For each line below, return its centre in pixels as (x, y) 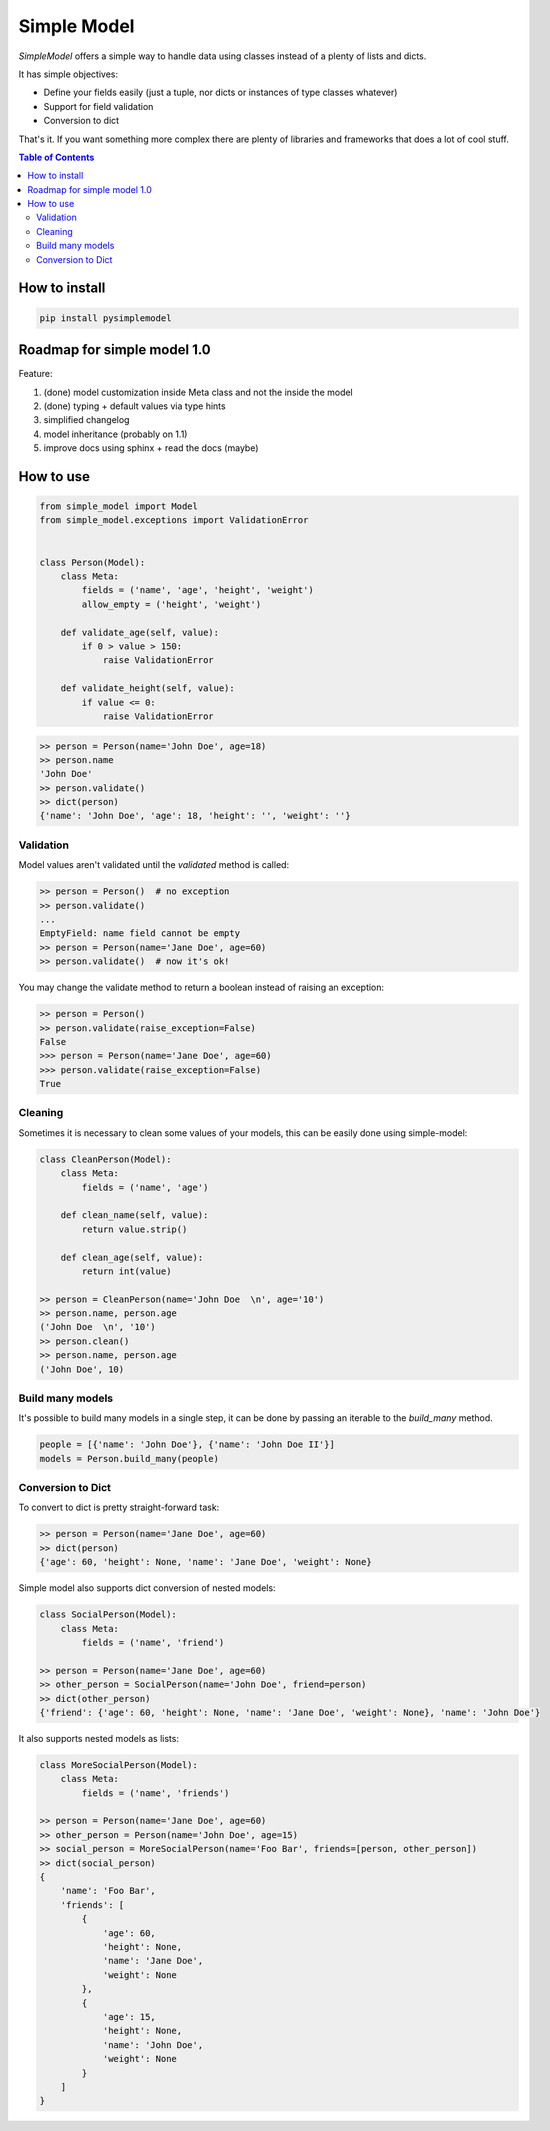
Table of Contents (56, 157)
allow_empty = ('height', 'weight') (171, 604)
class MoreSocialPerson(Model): (119, 1764)
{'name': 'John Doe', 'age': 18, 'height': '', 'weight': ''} (195, 816)
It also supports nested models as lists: (99, 1738)
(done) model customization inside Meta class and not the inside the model (198, 392)
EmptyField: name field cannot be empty (139, 933)
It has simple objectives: (68, 74)
